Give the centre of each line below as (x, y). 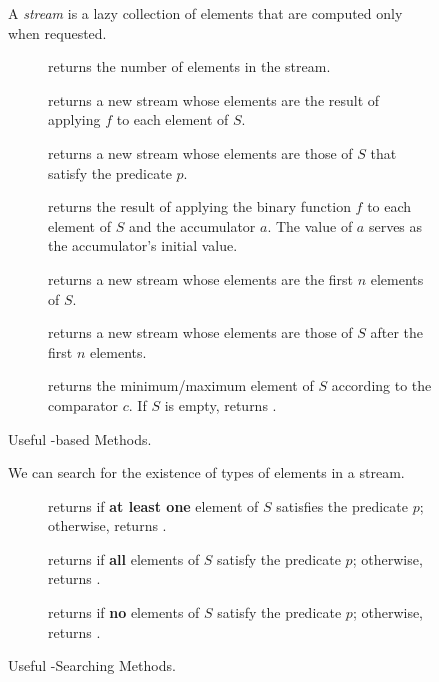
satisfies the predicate (342, 505)
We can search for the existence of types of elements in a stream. (206, 472)
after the (397, 332)
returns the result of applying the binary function (199, 206)
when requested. (57, 32)
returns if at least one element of (153, 505)
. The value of (310, 225)
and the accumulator (192, 225)
